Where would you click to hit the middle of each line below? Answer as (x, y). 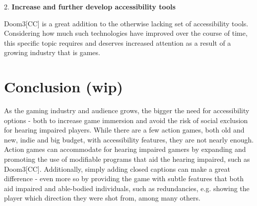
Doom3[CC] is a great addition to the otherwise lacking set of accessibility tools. (126, 23)
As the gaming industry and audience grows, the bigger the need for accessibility (127, 110)
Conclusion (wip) (64, 87)
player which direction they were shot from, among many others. (102, 198)
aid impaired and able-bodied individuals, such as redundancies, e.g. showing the (127, 188)
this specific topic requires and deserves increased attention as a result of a (118, 42)
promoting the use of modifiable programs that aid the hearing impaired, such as (127, 159)
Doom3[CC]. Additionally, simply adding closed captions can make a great (117, 169)
